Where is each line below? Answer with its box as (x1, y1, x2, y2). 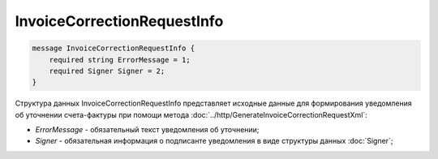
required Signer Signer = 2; (49, 66, 165, 75)
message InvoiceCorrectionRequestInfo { (32, 44, 195, 53)
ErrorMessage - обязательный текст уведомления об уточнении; (35, 125, 260, 135)
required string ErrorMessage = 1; (49, 55, 191, 64)
